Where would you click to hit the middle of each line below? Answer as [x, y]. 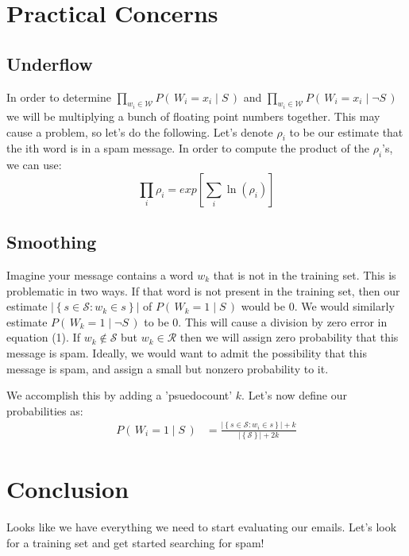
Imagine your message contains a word [100, 275]
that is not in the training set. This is [305, 275]
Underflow [50, 63]
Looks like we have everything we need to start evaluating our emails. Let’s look [202, 527]
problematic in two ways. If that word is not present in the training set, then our [203, 290]
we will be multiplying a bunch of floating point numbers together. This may [193, 116]
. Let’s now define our [295, 395]
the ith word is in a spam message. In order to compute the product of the [188, 148]
